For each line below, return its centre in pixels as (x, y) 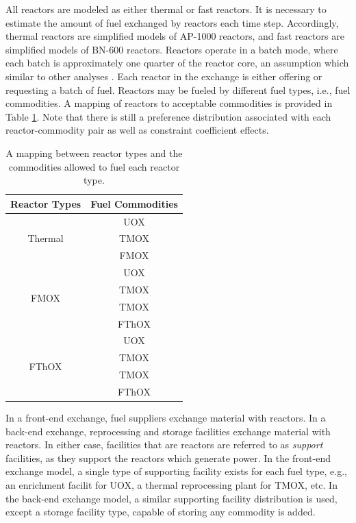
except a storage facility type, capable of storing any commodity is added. (161, 512)
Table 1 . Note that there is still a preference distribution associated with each (168, 116)
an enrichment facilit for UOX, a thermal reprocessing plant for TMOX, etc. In (171, 485)
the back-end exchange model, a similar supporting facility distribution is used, (171, 498)
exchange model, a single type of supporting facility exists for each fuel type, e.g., (176, 471)
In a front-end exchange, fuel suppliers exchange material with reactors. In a (166, 418)
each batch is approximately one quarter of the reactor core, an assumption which (177, 63)
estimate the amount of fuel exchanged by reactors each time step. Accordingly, (172, 22)
